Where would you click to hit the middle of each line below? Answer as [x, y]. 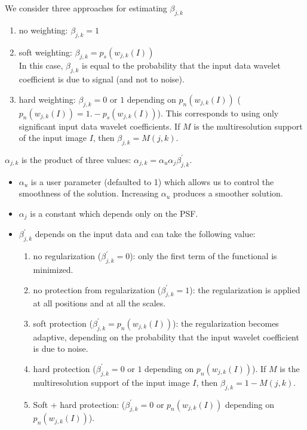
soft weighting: [45, 52]
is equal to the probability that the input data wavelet [181, 65]
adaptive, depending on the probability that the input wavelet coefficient [166, 337]
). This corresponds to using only [218, 113]
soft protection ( [63, 323]
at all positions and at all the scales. [99, 303]
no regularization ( [67, 256]
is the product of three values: [76, 159]
